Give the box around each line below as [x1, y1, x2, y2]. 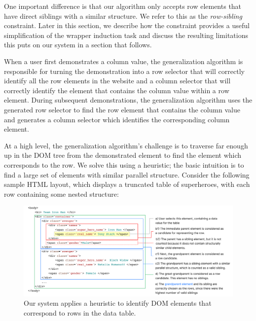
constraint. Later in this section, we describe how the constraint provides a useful [4, 20, 250, 31]
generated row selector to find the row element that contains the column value [4, 104, 240, 114]
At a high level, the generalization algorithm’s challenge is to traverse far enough [4, 140, 248, 150]
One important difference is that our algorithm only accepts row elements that [4, 1, 242, 11]
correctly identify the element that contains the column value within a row [4, 85, 229, 95]
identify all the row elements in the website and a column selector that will [4, 75, 231, 86]
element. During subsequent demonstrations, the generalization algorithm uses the [4, 95, 253, 105]
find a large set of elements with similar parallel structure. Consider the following [4, 169, 250, 179]
